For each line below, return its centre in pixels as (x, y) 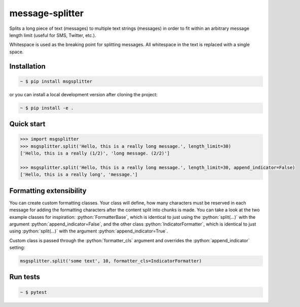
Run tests (25, 277)
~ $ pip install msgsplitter (56, 81)
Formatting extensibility (48, 191)
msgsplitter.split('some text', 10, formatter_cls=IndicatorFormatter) (111, 261)
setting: (17, 248)
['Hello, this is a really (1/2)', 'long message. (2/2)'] (95, 153)
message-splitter (46, 13)
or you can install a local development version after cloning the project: (84, 94)
